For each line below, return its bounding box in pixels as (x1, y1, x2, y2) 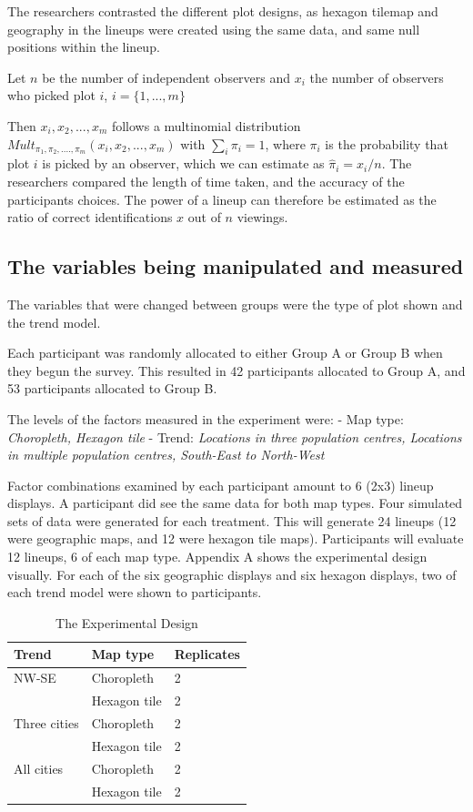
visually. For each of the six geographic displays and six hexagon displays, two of (7, 564, 457, 584)
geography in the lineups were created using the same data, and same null (7, 19, 420, 38)
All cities (14, 758, 64, 777)
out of (187, 208, 221, 227)
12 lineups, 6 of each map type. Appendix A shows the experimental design (7, 547, 428, 566)
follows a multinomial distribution (111, 116, 301, 135)
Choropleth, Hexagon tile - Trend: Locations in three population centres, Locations (7, 427, 462, 446)
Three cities (14, 713, 79, 732)
